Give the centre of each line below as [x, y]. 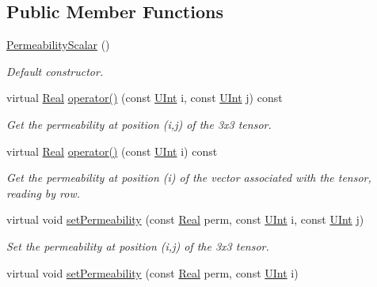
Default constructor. [55, 71]
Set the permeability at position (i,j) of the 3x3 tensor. [138, 245]
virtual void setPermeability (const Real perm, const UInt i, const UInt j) [185, 219]
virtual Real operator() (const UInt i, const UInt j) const [145, 98]
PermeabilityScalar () [58, 45]
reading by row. [44, 193]
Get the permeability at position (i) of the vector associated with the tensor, [189, 177]
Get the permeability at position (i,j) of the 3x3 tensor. [139, 124]
